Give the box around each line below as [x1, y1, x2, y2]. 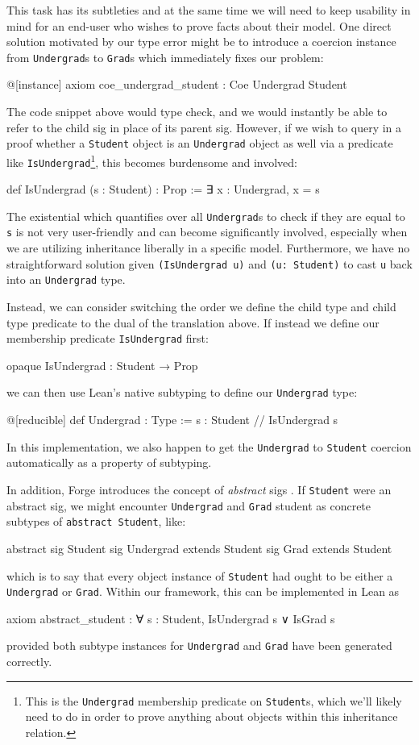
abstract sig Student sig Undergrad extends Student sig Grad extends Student [6, 539, 392, 556]
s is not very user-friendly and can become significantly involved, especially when [6, 223, 408, 240]
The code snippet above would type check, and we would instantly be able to [6, 103, 388, 120]
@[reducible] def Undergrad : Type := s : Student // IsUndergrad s [6, 411, 338, 428]
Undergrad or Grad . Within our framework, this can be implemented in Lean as [6, 583, 400, 600]
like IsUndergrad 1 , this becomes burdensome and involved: [6, 151, 297, 170]
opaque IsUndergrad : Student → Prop [6, 356, 198, 373]
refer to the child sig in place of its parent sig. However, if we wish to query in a [6, 119, 402, 135]
